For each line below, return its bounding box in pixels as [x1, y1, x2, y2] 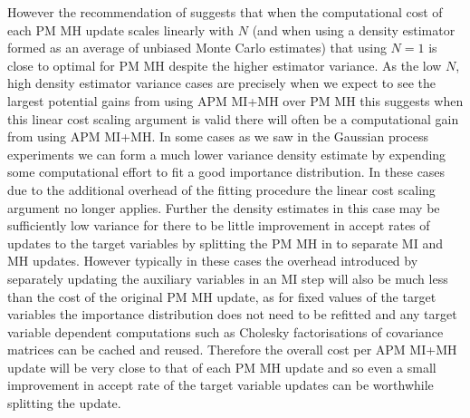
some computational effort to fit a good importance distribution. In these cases [7, 162, 446, 181]
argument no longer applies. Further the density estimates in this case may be [7, 198, 440, 217]
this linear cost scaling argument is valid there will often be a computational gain [7, 109, 459, 128]
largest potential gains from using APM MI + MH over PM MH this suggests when [7, 91, 464, 110]
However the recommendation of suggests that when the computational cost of [7, 3, 443, 21]
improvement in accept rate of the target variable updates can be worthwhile [7, 375, 434, 394]
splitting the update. [7, 394, 121, 413]
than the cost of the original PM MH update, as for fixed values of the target [7, 287, 436, 306]
